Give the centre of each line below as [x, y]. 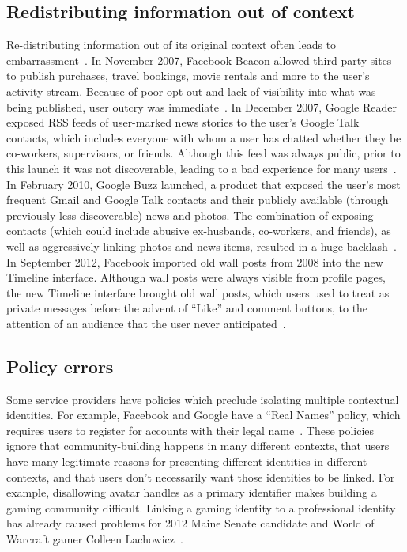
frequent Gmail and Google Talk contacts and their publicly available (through [198, 200]
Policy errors [60, 366]
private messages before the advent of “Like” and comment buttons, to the [187, 308]
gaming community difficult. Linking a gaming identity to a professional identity [201, 507]
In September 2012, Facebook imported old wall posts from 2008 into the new [195, 261]
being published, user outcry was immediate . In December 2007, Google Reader [202, 106]
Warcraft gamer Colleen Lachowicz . [95, 539]
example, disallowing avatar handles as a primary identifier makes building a [192, 492]
